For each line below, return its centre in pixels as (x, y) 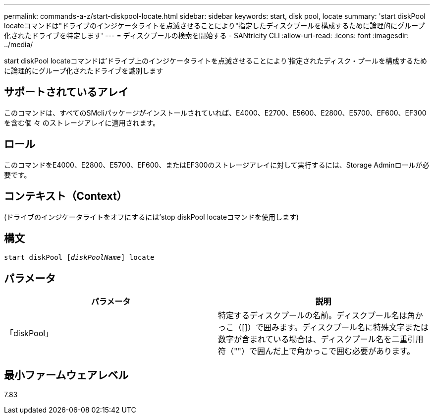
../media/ (19, 44)
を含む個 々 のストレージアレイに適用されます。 (82, 122)
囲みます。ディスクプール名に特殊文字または (346, 328)
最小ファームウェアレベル (66, 375)
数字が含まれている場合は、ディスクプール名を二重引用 (321, 339)
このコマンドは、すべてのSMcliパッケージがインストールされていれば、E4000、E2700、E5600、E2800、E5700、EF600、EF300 (215, 113)
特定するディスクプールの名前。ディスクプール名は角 (317, 316)
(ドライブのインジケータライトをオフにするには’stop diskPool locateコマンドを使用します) (152, 217)
